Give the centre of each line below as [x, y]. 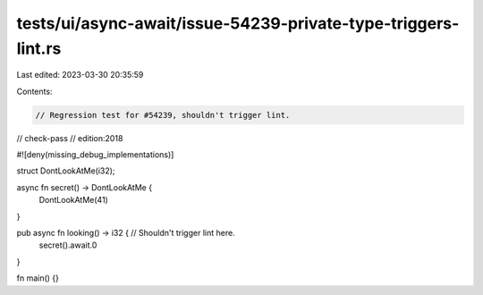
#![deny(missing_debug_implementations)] [95, 155]
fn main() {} [38, 278]
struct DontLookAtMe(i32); [66, 171]
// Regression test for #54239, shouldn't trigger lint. [163, 115]
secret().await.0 [68, 245]
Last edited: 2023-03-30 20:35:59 [80, 75]
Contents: [34, 91]
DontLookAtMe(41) [74, 200]
